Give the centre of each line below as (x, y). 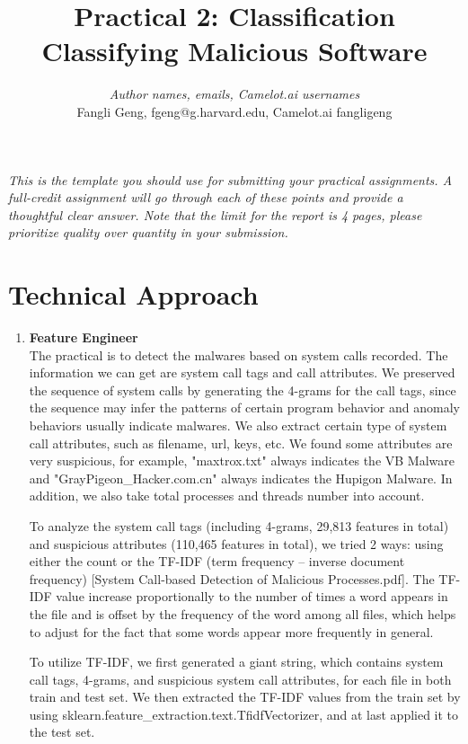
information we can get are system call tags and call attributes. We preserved (242, 372)
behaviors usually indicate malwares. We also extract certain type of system (238, 425)
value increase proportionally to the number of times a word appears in (252, 596)
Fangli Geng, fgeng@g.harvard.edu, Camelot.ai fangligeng (234, 111)
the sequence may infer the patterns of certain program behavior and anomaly (244, 407)
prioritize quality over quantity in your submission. (148, 232)
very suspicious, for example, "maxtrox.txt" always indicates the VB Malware (242, 461)
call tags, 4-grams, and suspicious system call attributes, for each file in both (240, 679)
